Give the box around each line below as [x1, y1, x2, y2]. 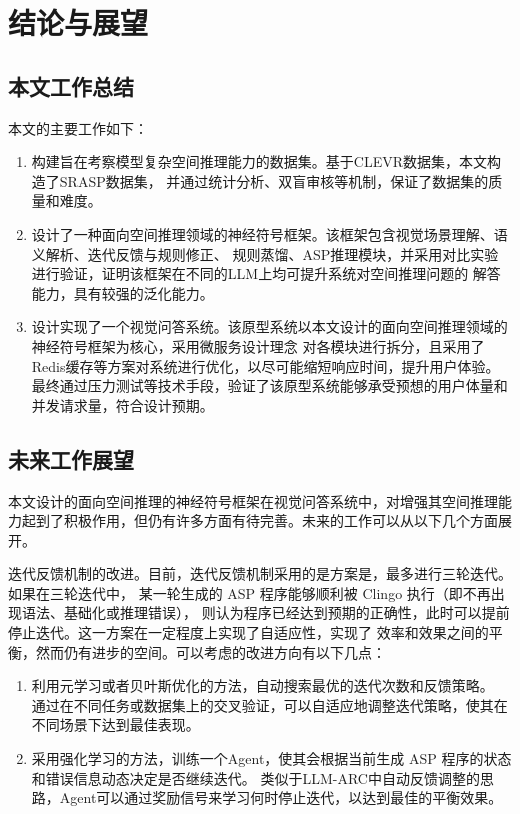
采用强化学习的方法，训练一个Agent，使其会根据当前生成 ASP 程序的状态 [31, 748, 512, 769]
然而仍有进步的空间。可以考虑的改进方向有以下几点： [35, 641, 386, 662]
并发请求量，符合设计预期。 [31, 394, 214, 415]
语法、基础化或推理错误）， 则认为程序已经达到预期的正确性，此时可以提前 [21, 602, 510, 623]
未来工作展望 [8, 443, 134, 474]
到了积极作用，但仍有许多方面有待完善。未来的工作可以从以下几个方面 [35, 510, 498, 531]
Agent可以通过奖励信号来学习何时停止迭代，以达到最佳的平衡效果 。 [59, 787, 503, 808]
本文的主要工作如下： [8, 117, 148, 138]
